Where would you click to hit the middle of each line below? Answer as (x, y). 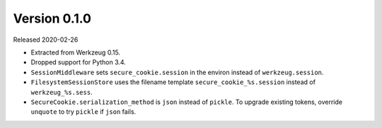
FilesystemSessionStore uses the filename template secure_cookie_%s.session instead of (173, 82)
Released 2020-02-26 (46, 40)
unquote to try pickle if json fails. (83, 112)
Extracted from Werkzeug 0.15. (75, 52)
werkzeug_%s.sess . (62, 92)
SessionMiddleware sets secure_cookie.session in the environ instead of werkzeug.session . (177, 72)
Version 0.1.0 (52, 18)
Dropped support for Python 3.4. (79, 62)
